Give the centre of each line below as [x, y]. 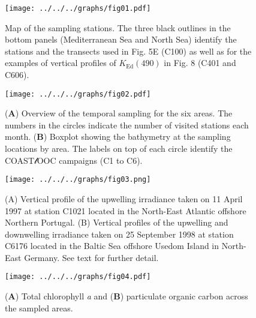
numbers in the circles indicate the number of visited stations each [127, 124]
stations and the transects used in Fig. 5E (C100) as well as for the [128, 51]
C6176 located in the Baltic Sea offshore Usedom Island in [112, 246]
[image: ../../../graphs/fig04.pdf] [78, 277]
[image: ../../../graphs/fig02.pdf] [78, 94]
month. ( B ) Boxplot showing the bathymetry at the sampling [118, 136]
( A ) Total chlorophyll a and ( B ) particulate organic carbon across [127, 296]
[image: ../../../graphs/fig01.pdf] [78, 8]
